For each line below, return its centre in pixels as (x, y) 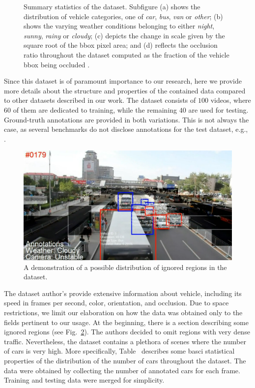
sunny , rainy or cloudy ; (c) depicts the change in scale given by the (124, 35)
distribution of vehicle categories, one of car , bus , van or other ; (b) (123, 16)
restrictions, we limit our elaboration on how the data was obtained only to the (123, 313)
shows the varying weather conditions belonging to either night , (119, 26)
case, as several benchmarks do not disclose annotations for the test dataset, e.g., (126, 129)
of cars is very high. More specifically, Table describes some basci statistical (119, 351)
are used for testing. (218, 109)
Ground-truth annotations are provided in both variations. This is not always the (127, 119)
